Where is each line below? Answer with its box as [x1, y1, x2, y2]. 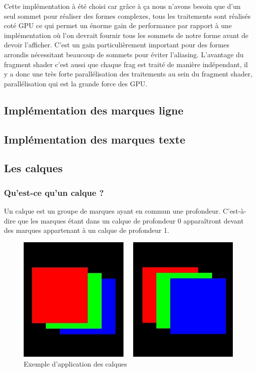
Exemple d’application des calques [24, 358, 127, 369]
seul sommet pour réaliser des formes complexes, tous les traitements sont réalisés [4, 10, 251, 21]
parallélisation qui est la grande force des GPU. [4, 78, 147, 88]
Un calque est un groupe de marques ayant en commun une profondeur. [4, 205, 220, 216]
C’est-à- [222, 205, 247, 216]
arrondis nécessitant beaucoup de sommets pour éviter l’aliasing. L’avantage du [4, 49, 244, 59]
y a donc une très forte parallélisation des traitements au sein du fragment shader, [4, 69, 253, 79]
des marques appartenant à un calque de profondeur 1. [4, 225, 169, 235]
